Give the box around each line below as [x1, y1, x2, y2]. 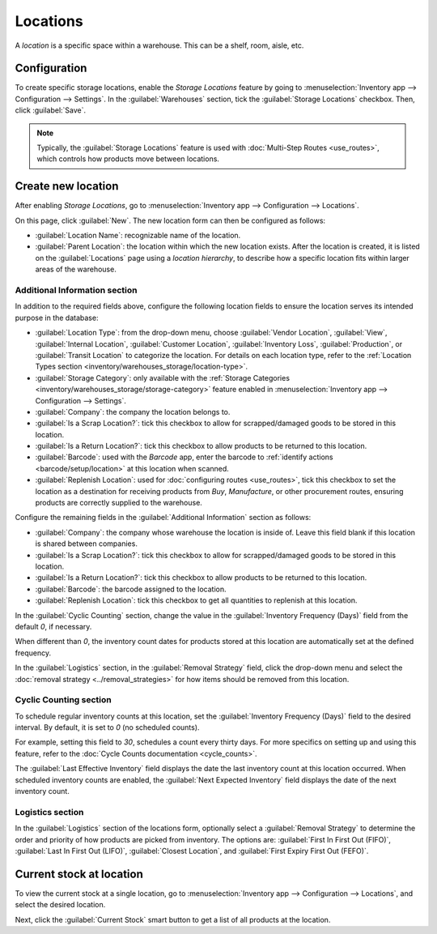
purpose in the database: [15, 313, 99, 322]
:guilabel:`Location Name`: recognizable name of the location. [35, 231, 241, 241]
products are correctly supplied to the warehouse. [35, 498, 202, 508]
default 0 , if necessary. [15, 621, 92, 631]
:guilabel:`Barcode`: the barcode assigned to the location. [35, 584, 227, 594]
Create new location [15, 179, 119, 194]
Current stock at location [15, 867, 143, 881]
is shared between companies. [35, 539, 138, 548]
